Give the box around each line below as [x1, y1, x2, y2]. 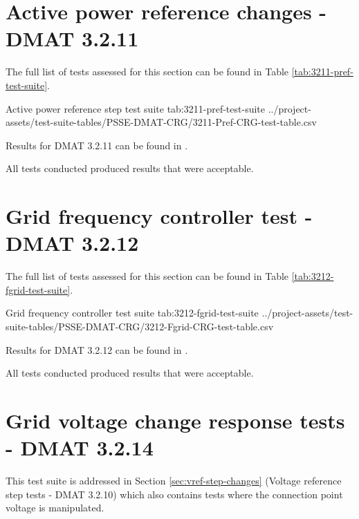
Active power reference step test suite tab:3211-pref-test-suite [6, 101, 265, 115]
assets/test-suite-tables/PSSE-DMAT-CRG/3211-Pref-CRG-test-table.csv [6, 115, 317, 129]
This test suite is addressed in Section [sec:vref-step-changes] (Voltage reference [6, 473, 342, 488]
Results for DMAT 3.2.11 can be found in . [6, 138, 188, 152]
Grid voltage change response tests [6, 406, 345, 434]
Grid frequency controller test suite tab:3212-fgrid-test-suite [6, 305, 259, 320]
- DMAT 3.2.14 [6, 433, 154, 462]
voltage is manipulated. [6, 500, 104, 515]
